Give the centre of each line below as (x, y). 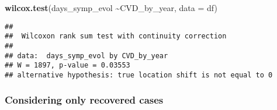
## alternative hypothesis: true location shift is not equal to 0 (139, 75)
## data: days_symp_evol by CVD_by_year (86, 56)
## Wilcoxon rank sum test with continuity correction (116, 36)
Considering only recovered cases (84, 100)
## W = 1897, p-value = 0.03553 (67, 65)
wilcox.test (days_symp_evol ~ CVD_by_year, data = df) (111, 8)
